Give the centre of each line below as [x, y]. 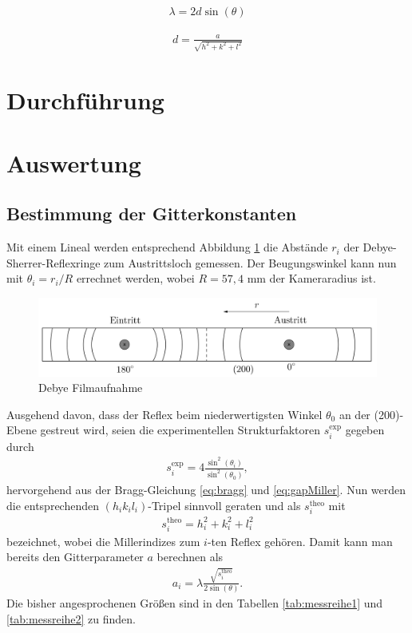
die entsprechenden [53, 505]
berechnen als [190, 557]
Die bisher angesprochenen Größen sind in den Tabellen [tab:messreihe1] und [195, 603]
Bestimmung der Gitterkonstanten [152, 214]
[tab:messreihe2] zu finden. [71, 618]
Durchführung [85, 100]
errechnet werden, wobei [135, 278]
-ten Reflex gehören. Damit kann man [300, 541]
